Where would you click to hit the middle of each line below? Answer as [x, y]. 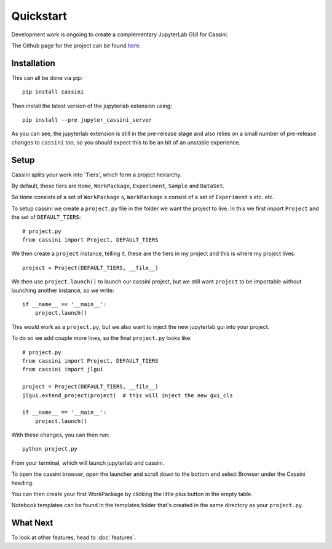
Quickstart [39, 16]
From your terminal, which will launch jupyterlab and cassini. [88, 463]
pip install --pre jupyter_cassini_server [87, 120]
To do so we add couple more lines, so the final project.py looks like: [101, 338]
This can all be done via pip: [47, 77]
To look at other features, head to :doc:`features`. [74, 537]
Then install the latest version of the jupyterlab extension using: [92, 106]
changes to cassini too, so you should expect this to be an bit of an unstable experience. [126, 142]
